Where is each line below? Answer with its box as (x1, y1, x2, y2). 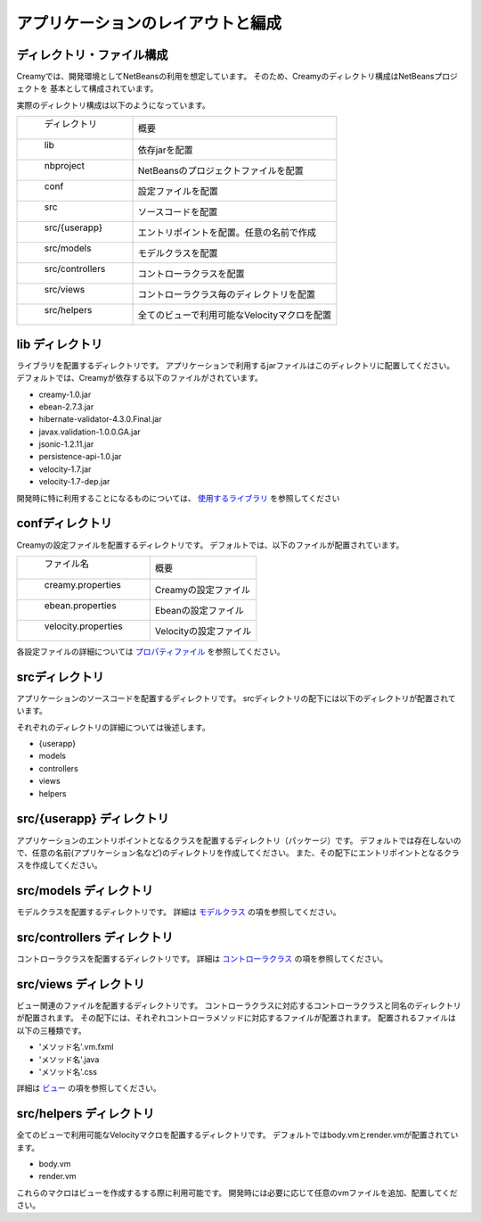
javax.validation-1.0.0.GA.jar (38, 426, 142, 437)
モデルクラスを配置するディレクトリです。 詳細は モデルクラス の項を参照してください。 (16, 906, 342, 918)
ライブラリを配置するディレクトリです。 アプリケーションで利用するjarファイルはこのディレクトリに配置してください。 (16, 359, 454, 370)
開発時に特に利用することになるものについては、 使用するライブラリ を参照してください (16, 492, 340, 503)
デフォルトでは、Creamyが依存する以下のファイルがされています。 (16, 373, 263, 384)
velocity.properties (44, 620, 124, 632)
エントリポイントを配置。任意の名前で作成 (137, 227, 316, 239)
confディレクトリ (16, 516, 113, 531)
